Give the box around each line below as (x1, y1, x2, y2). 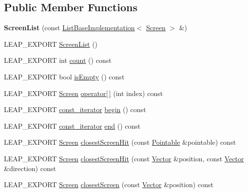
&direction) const (4, 163, 56, 173)
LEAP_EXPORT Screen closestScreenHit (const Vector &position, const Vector (4, 153, 244, 163)
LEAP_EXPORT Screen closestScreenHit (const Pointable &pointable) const (4, 137, 236, 147)
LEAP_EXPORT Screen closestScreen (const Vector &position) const (4, 179, 213, 190)
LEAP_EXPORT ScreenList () (4, 39, 98, 49)
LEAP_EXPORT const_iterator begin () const (4, 104, 146, 115)
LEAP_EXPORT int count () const (4, 55, 112, 65)
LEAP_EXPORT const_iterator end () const (4, 120, 141, 131)
